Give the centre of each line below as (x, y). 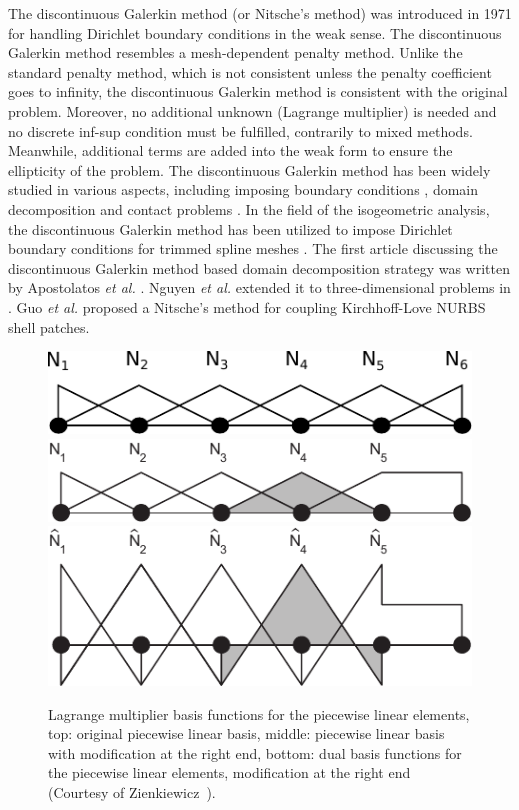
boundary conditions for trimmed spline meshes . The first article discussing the (253, 248)
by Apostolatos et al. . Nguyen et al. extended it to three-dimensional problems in (259, 287)
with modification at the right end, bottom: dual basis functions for (255, 752)
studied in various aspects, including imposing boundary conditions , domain (243, 189)
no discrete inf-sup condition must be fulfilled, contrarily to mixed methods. (240, 130)
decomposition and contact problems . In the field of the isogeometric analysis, (249, 208)
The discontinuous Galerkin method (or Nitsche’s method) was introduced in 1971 (260, 13)
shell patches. (49, 326)
